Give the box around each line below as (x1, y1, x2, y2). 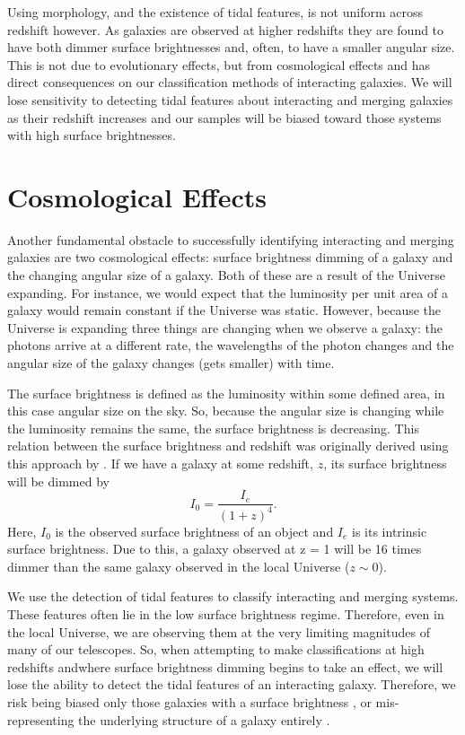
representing (7, 710, 75, 729)
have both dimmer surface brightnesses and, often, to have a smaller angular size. (7, 38, 455, 57)
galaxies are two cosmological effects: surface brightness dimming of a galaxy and (7, 248, 453, 267)
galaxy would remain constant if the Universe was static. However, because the (7, 301, 442, 319)
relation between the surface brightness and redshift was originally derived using (7, 436, 449, 455)
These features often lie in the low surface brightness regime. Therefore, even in (7, 604, 444, 623)
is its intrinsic (352, 521, 427, 540)
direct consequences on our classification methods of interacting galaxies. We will (7, 73, 452, 92)
